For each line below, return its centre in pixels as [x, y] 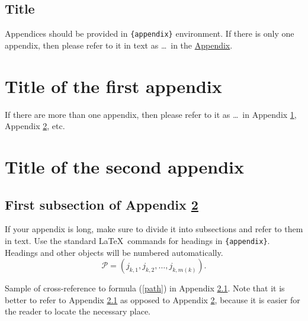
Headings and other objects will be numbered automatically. [114, 252]
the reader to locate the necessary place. [78, 311]
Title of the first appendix [113, 86]
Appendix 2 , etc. [35, 126]
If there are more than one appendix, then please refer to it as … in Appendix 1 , [151, 114]
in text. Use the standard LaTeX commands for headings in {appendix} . [137, 240]
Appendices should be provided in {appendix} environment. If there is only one [150, 33]
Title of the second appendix [124, 166]
